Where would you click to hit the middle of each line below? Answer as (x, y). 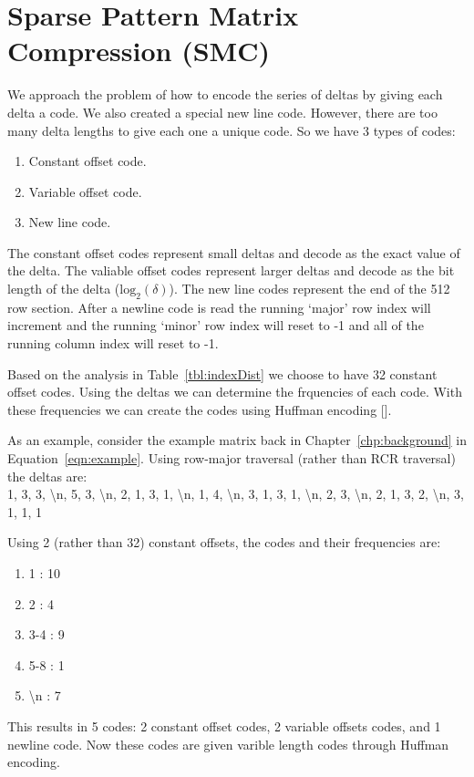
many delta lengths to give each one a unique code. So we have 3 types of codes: (232, 130)
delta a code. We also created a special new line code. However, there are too (222, 112)
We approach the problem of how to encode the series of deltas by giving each (225, 94)
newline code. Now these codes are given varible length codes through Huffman (228, 744)
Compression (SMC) (139, 51)
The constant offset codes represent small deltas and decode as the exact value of (234, 252)
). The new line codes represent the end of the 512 (309, 289)
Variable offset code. (85, 191)
